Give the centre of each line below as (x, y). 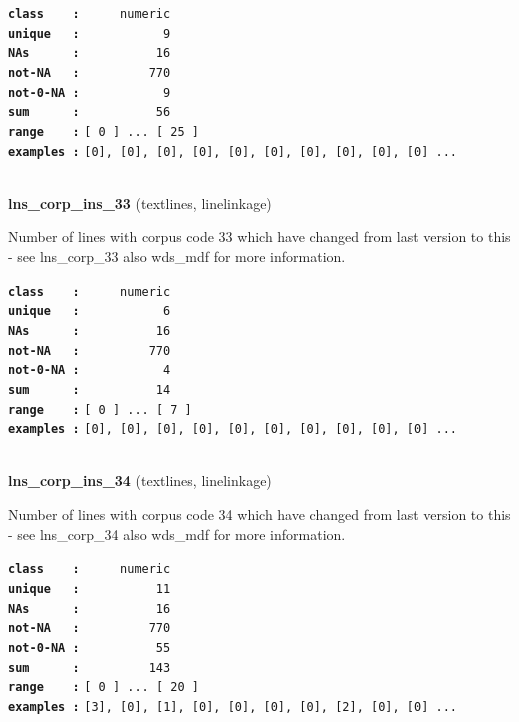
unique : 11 (89, 588)
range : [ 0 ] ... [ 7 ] (100, 409)
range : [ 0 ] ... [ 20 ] (103, 687)
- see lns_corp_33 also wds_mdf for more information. (177, 256)
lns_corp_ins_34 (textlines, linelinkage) (140, 480)
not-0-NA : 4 (89, 370)
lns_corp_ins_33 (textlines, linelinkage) (140, 202)
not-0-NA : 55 (89, 647)
